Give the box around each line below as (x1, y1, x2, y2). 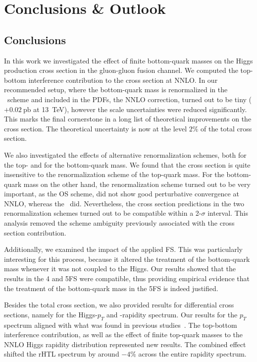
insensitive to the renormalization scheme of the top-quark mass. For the (4, 169, 224, 180)
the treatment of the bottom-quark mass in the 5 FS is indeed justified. (4, 283, 218, 293)
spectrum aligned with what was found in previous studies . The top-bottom (4, 319, 237, 330)
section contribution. (4, 227, 66, 238)
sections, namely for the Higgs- (4, 309, 98, 319)
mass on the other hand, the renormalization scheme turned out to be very (23, 179, 251, 189)
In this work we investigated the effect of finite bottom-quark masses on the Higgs (4, 55, 253, 65)
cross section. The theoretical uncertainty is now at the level (4, 123, 187, 133)
